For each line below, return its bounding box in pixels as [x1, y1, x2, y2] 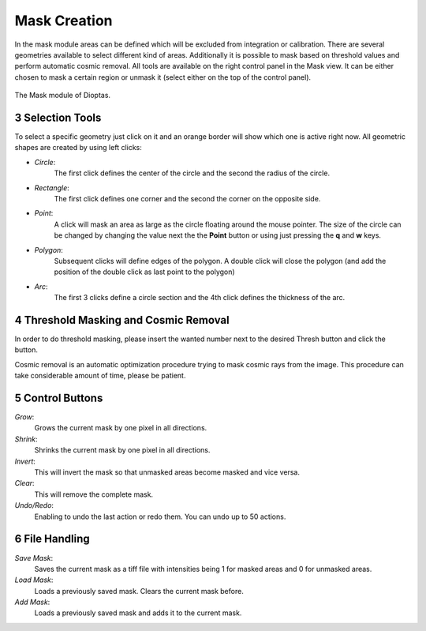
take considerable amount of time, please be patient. [14, 371, 186, 381]
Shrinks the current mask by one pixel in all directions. [34, 445, 211, 455]
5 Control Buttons [14, 391, 103, 404]
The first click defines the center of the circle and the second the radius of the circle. [54, 168, 331, 178]
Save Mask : [14, 553, 54, 562]
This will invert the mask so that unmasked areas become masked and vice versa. [34, 468, 300, 477]
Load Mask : [14, 575, 54, 584]
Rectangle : [34, 182, 70, 193]
